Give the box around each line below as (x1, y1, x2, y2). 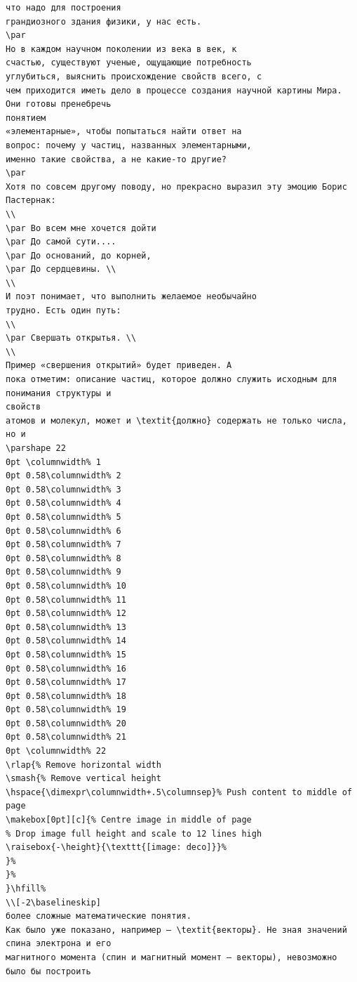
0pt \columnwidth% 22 (6, 746, 107, 757)
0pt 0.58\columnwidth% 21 (6, 732, 126, 742)
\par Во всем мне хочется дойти (6, 223, 156, 233)
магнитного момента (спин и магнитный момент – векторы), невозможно (6, 952, 337, 962)
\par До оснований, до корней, (6, 250, 151, 261)
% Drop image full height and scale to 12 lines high (6, 828, 262, 839)
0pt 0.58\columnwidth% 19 (6, 705, 126, 715)
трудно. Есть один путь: (6, 306, 121, 316)
